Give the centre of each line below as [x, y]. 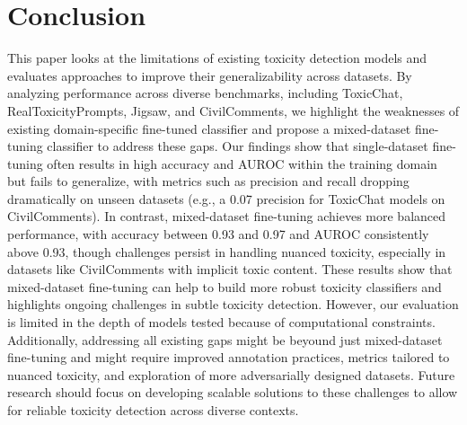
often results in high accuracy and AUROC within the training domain [242, 163]
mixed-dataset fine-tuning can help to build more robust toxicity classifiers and [225, 286]
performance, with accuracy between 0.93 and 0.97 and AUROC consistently [218, 234]
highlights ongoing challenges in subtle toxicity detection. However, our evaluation [233, 304]
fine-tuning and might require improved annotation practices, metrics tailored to [229, 357]
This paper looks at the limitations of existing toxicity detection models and [217, 58]
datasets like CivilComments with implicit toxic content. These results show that [230, 269]
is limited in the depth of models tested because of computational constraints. [221, 322]
